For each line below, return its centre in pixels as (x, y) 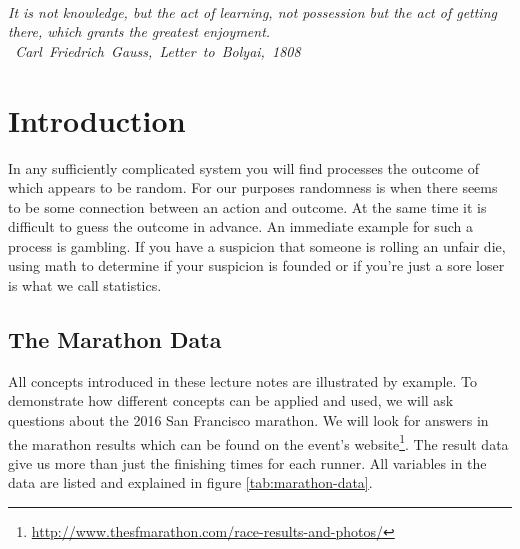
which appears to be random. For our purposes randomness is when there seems (253, 187)
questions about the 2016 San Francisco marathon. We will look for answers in (248, 420)
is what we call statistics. (85, 285)
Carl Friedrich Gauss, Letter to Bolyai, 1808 (158, 50)
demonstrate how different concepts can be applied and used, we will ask (231, 400)
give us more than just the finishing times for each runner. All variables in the (247, 462)
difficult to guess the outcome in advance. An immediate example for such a (240, 226)
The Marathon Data (115, 339)
